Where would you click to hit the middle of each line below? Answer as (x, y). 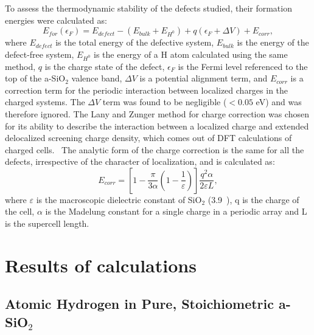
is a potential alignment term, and (204, 78)
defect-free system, (40, 54)
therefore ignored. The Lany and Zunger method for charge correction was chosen (157, 113)
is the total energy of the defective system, (135, 42)
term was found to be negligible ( (165, 102)
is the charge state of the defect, (105, 66)
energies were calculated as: (56, 20)
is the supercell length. (47, 223)
